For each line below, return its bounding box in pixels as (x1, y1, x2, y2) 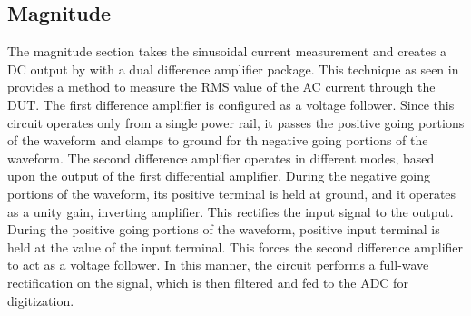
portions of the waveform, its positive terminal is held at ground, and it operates (7, 183, 456, 202)
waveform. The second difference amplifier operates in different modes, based (7, 148, 435, 167)
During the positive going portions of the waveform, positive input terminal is (7, 220, 440, 239)
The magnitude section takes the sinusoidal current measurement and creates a (7, 42, 446, 61)
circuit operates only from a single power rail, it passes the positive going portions (7, 113, 465, 132)
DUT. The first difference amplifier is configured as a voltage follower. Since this (7, 94, 455, 114)
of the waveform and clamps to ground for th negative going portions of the (7, 131, 428, 150)
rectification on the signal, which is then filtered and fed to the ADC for (7, 272, 408, 291)
